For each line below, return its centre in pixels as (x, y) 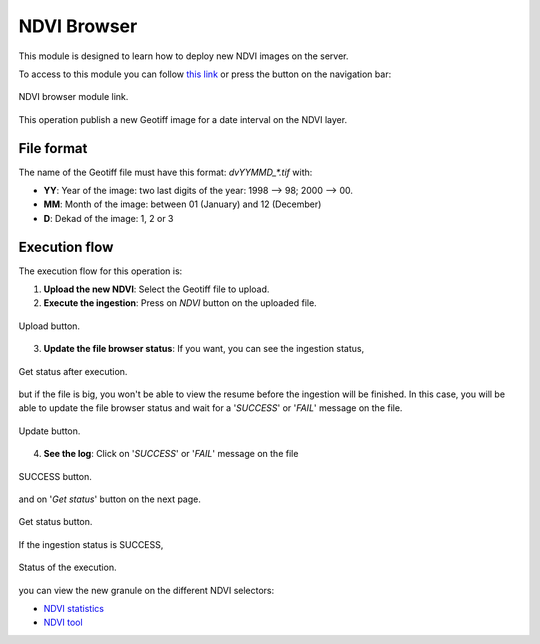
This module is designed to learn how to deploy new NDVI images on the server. (183, 56)
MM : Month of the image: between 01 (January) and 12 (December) (182, 204)
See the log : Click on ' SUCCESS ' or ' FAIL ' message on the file (171, 454)
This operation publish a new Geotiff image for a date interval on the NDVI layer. (183, 119)
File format (53, 148)
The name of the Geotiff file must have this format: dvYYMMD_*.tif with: (165, 172)
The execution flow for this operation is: (100, 271)
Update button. (49, 431)
